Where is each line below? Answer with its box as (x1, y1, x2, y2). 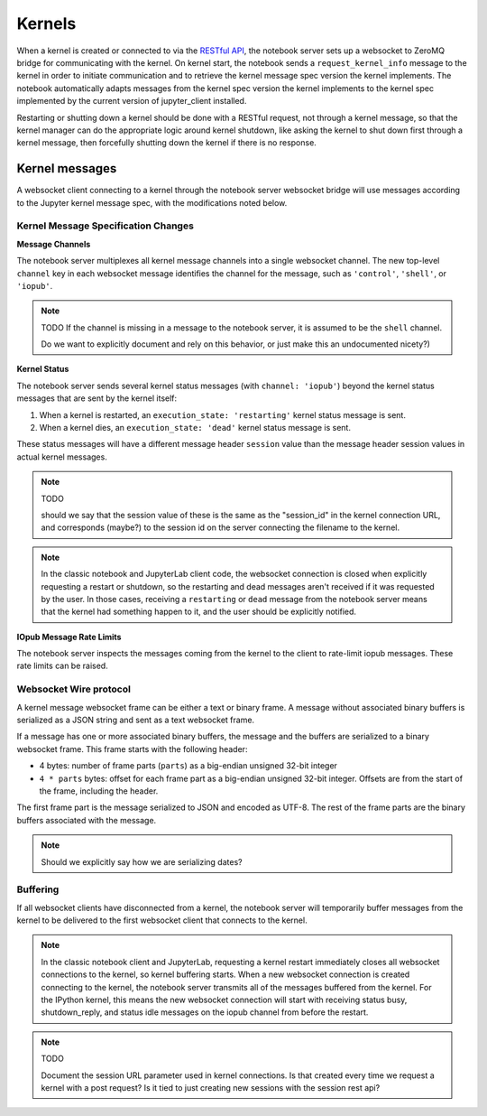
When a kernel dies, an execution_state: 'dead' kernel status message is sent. (39, 423, 352, 433)
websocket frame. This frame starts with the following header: (16, 743, 248, 754)
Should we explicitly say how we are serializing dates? (41, 856, 243, 867)
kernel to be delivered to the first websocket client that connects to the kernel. (16, 915, 308, 925)
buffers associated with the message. (16, 814, 157, 825)
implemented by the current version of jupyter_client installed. (16, 96, 247, 107)
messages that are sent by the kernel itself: (16, 393, 178, 404)
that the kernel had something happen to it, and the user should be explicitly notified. (41, 606, 356, 618)
